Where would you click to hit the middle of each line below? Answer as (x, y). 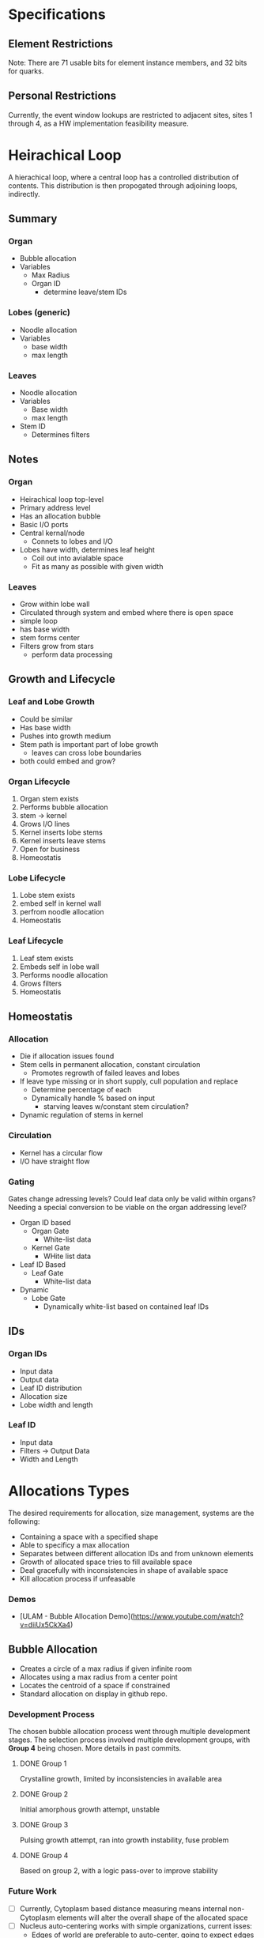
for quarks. (26, 71)
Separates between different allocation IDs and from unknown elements (137, 1553)
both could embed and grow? (68, 761)
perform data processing (72, 654)
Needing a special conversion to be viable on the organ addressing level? (128, 1207)
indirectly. (25, 194)
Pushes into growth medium (65, 736)
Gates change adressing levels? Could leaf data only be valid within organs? (132, 1198)
